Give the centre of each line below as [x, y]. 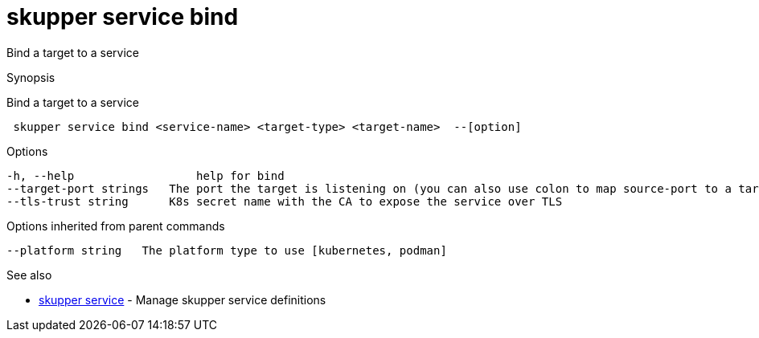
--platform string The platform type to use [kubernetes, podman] [227, 250]
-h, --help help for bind [146, 175]
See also [29, 275]
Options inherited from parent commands [116, 226]
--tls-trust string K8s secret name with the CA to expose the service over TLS [285, 201]
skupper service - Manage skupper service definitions [183, 299]
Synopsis [31, 77]
